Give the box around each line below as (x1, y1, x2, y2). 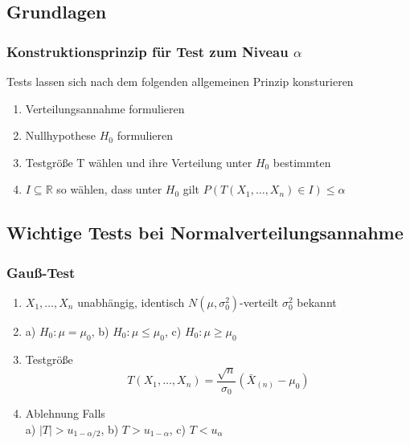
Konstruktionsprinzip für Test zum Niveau (6, 41, 289, 61)
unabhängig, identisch (77, 293, 185, 310)
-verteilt (240, 293, 279, 310)
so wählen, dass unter (56, 181, 162, 198)
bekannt (297, 293, 337, 310)
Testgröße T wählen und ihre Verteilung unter (25, 153, 252, 170)
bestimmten (273, 153, 331, 170)
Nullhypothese (25, 127, 96, 144)
